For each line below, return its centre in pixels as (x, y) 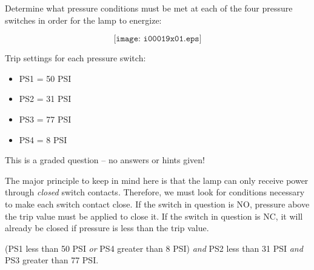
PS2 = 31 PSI (45, 99)
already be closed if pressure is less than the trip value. (107, 228)
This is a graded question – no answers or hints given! (105, 160)
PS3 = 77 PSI (45, 119)
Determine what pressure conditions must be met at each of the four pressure (149, 8)
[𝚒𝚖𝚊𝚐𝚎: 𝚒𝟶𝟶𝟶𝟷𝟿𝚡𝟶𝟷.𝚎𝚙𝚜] (158, 39)
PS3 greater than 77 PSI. (52, 260)
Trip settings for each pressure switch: (75, 58)
